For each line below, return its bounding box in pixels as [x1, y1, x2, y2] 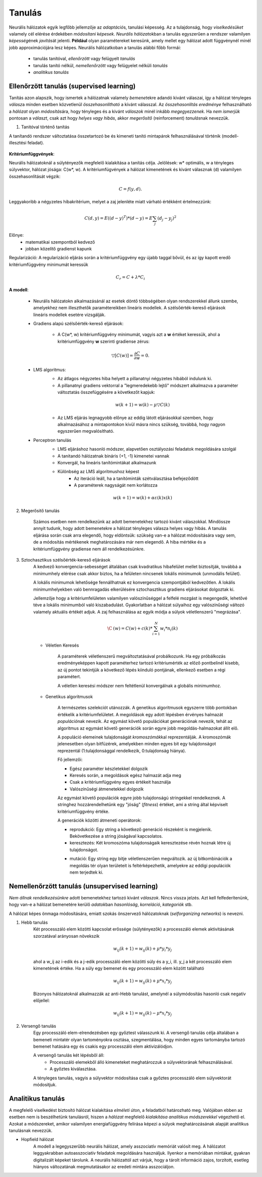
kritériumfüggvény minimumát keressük [9, 262, 88, 267]
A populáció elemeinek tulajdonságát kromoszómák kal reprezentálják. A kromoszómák [57, 734, 231, 740]
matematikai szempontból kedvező [25, 239, 95, 245]
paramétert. [57, 674, 81, 680]
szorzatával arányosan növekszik [33, 933, 100, 939]
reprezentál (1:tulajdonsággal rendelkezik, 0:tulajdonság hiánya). [57, 748, 186, 754]
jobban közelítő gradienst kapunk [25, 246, 92, 251]
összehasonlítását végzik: [9, 173, 61, 179]
